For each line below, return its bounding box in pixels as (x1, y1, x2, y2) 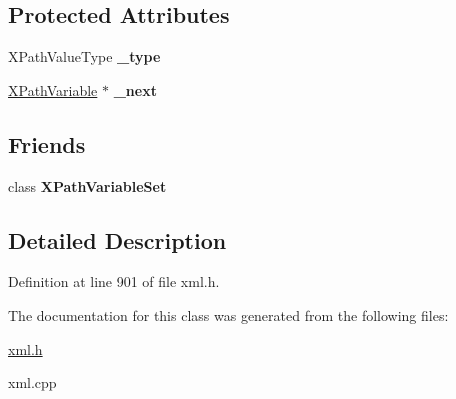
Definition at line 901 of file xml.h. (8, 271, 220, 292)
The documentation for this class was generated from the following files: (8, 304, 449, 325)
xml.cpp (8, 372, 57, 393)
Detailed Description (8, 224, 227, 255)
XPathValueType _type (8, 46, 161, 67)
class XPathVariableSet (8, 175, 167, 196)
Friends (8, 128, 86, 159)
